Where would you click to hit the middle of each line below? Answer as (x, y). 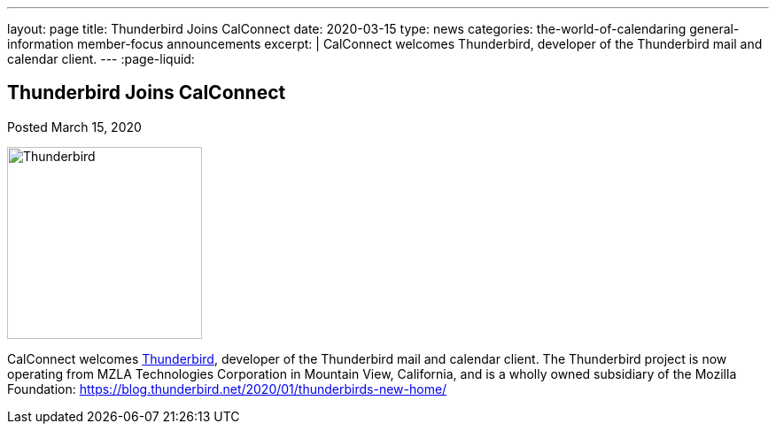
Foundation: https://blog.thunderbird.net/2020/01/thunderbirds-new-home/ (227, 389)
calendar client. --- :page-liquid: (101, 59)
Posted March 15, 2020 (74, 127)
